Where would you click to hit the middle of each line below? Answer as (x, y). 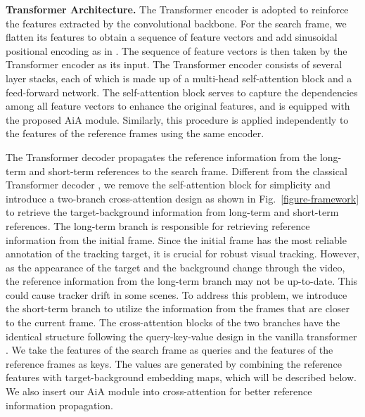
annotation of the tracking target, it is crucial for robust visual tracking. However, (182, 254)
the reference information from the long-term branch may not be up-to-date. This (182, 281)
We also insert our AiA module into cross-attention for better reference (159, 391)
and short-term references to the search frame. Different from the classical (188, 171)
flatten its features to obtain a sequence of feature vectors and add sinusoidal (172, 37)
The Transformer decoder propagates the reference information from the (161, 156)
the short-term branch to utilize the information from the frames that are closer (178, 308)
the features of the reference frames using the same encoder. (135, 133)
